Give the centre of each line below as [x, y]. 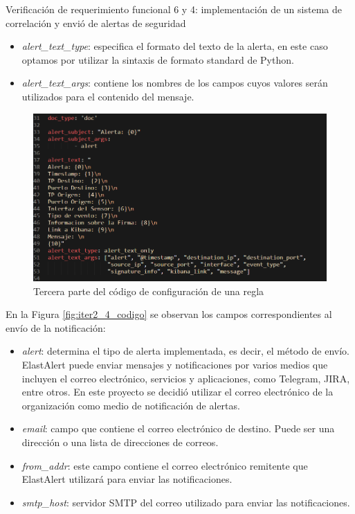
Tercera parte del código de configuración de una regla [149, 291]
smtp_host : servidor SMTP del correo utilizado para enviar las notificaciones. [186, 502]
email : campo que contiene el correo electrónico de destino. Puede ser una [178, 428]
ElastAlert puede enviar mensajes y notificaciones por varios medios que [175, 364]
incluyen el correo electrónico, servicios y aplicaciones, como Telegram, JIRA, [186, 378]
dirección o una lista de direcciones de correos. [120, 442]
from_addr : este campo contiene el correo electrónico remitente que [165, 465]
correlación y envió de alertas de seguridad [96, 23]
